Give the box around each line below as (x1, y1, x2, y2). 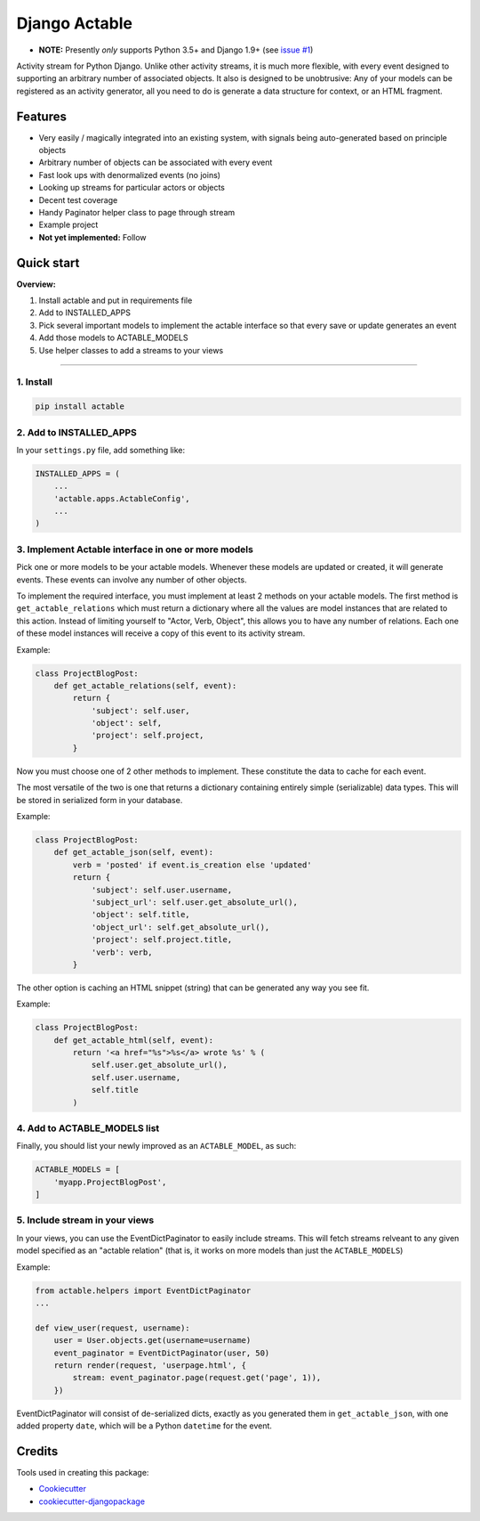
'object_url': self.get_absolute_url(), (91, 922, 270, 932)
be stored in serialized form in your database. (16, 794, 183, 805)
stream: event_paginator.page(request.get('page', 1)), (72, 1372, 322, 1383)
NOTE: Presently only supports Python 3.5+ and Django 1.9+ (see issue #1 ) (38, 45, 314, 55)
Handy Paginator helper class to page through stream (38, 207, 236, 217)
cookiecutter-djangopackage (38, 1496, 146, 1507)
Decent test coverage (38, 194, 118, 205)
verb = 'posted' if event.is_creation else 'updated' (72, 859, 312, 870)
